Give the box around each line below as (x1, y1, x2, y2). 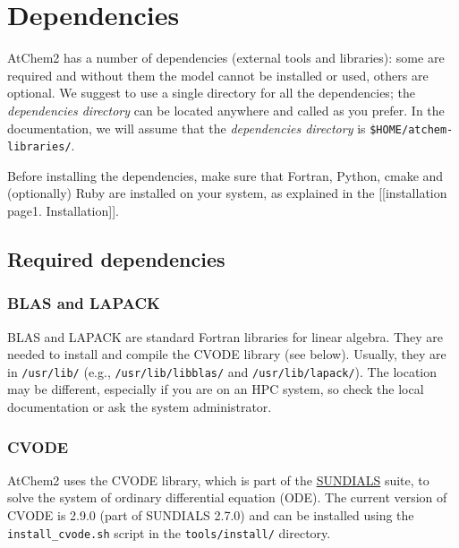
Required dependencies (7, 244, 225, 272)
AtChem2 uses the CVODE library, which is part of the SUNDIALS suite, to (7, 470, 429, 489)
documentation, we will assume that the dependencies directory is (7, 118, 366, 137)
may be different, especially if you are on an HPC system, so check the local (7, 380, 424, 398)
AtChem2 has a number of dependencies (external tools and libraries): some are (7, 48, 445, 67)
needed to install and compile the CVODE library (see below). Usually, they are (7, 345, 446, 364)
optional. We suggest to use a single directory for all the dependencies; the (7, 83, 415, 102)
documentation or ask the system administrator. (7, 398, 272, 416)
